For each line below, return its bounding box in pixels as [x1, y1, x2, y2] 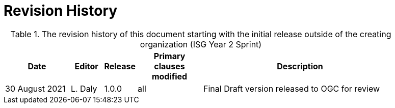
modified [151, 71, 188, 82]
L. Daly [70, 83, 97, 94]
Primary [153, 50, 186, 61]
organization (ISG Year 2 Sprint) [140, 39, 262, 49]
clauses [154, 61, 185, 71]
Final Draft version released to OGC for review [203, 83, 380, 94]
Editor [74, 61, 98, 71]
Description [277, 61, 323, 71]
